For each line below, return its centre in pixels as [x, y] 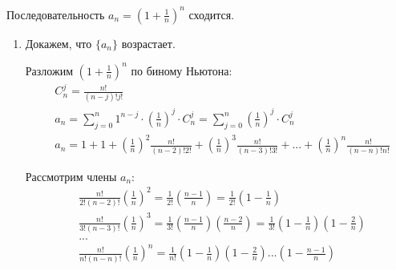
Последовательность [56, 14]
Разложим [49, 70]
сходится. [212, 14]
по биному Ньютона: [182, 70]
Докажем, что [59, 43]
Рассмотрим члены [71, 176]
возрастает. [148, 43]
